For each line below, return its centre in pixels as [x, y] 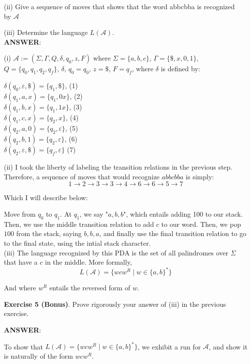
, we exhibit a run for [169, 346]
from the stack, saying [49, 233]
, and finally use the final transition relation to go [173, 233]
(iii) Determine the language [46, 32]
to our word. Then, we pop [201, 224]
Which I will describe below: [46, 198]
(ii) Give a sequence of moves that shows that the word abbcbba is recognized [119, 6]
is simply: [200, 176]
